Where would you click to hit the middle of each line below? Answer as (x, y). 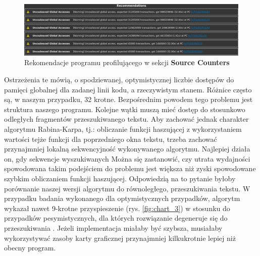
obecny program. (30, 248)
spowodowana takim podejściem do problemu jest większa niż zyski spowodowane (130, 168)
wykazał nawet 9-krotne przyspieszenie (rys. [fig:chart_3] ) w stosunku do (117, 208)
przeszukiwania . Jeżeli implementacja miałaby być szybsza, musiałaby (113, 227)
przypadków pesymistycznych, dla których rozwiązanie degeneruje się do (116, 218)
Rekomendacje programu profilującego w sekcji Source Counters (127, 62)
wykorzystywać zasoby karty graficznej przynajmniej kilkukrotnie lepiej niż (120, 238)
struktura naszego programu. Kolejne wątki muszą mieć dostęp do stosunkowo (125, 109)
